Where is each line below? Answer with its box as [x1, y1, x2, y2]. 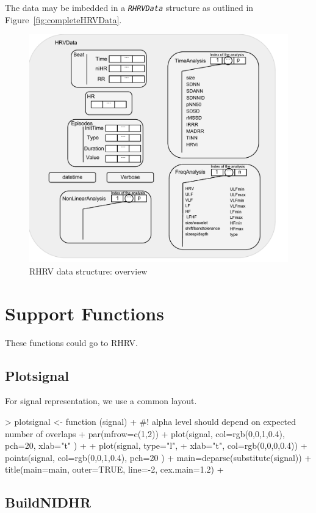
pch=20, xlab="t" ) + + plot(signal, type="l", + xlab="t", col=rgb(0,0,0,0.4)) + [5, 439, 307, 452]
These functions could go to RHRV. [5, 336, 138, 349]
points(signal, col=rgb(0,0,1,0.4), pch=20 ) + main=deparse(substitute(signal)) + [5, 451, 312, 463]
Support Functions [5, 300, 164, 325]
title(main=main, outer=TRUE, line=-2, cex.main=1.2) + [5, 463, 224, 476]
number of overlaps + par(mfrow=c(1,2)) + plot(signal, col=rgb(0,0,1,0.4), [5, 427, 285, 440]
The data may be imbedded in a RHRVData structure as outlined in [5, 1, 254, 13]
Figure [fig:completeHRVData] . [5, 13, 122, 26]
